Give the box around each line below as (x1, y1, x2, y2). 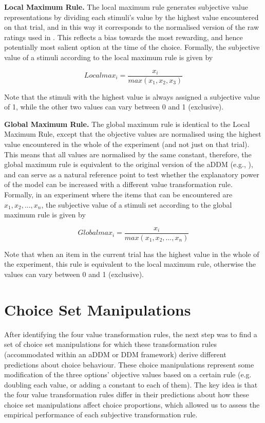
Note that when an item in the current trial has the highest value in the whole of (4, 248, 259, 259)
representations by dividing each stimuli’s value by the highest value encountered (4, 11, 259, 22)
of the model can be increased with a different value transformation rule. (4, 179, 233, 190)
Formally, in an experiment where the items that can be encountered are (4, 189, 233, 199)
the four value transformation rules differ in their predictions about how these (4, 389, 249, 400)
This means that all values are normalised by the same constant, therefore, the (4, 149, 252, 159)
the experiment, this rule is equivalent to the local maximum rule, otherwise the (4, 259, 256, 269)
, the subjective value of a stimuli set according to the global (41, 199, 232, 210)
